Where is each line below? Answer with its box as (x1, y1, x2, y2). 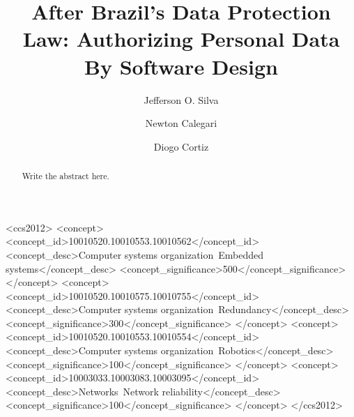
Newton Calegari (145, 116, 217, 130)
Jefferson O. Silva (144, 92, 219, 107)
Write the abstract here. (22, 170, 109, 182)
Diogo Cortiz (153, 139, 209, 153)
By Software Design (84, 52, 278, 80)
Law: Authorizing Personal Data (22, 24, 340, 53)
